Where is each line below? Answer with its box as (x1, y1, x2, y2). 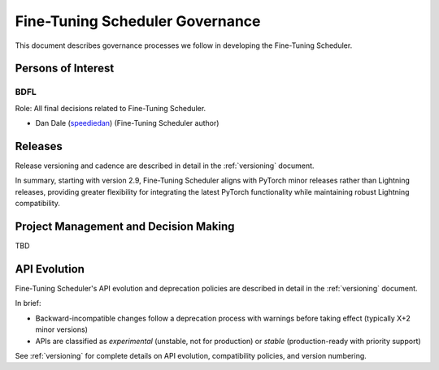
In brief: (15, 299, 41, 308)
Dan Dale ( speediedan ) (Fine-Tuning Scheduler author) (35, 118, 219, 128)
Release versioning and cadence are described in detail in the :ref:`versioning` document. (15, 161, 315, 170)
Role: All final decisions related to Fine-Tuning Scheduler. (15, 103, 206, 113)
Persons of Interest (15, 62, 115, 75)
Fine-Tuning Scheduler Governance (15, 12, 261, 30)
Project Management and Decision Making (15, 219, 235, 233)
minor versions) (35, 325, 89, 334)
